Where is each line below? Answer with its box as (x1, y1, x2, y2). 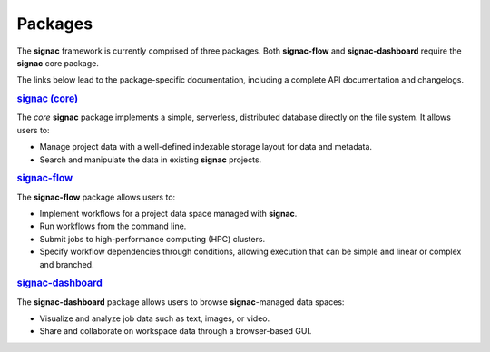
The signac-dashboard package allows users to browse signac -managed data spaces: (16, 296, 345, 308)
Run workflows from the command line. (39, 220, 187, 231)
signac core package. (16, 57, 99, 68)
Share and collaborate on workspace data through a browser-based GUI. (39, 326, 312, 337)
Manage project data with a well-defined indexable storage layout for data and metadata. (39, 142, 372, 152)
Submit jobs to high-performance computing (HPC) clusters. (39, 233, 266, 244)
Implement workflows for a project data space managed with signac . (39, 208, 298, 219)
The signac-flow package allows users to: (16, 191, 176, 202)
